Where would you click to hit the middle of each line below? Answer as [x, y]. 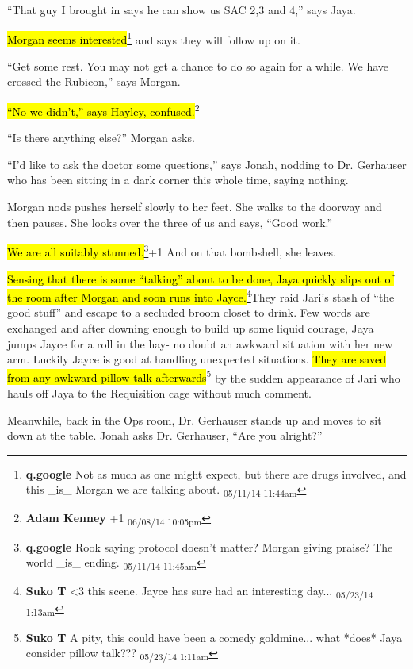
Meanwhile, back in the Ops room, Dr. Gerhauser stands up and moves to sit [195, 419]
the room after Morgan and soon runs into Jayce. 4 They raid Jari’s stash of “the [201, 296]
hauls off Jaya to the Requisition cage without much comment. [159, 392]
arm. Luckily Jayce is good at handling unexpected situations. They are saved [197, 359]
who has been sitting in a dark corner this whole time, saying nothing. [178, 180]
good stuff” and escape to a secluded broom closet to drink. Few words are [189, 312]
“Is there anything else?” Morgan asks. [101, 138]
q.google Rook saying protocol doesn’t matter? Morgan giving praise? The [209, 546]
